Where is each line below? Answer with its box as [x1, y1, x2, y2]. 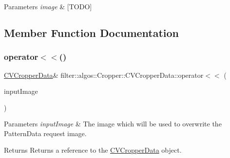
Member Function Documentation [4, 25, 179, 40]
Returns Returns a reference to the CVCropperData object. [4, 144, 182, 155]
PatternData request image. [4, 128, 87, 138]
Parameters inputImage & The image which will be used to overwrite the [4, 119, 222, 129]
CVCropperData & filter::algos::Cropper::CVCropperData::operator [4, 70, 204, 80]
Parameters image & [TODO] [4, 1, 92, 11]
